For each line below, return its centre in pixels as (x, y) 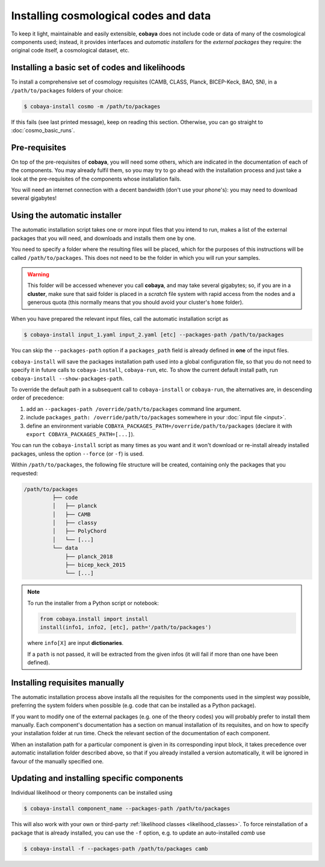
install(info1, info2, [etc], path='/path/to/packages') (126, 628)
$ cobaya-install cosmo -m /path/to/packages (92, 106)
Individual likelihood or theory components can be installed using (92, 793)
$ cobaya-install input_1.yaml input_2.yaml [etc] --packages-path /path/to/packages (154, 335)
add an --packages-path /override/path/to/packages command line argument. (134, 409)
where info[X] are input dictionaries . (76, 643)
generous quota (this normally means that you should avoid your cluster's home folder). (135, 302)
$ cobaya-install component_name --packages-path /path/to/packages (127, 809)
